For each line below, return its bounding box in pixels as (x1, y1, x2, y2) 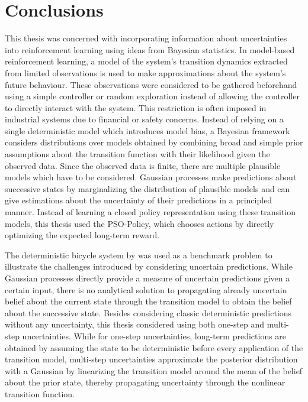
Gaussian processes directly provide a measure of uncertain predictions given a (5, 272, 290, 284)
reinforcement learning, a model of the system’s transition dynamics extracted (5, 55, 288, 67)
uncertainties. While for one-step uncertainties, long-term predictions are (22, 329, 287, 342)
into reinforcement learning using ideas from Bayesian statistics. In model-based (5, 43, 295, 56)
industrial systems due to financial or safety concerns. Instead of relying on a (5, 113, 284, 125)
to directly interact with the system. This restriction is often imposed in (5, 101, 267, 114)
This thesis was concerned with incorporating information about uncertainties (5, 32, 287, 44)
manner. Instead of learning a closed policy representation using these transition (5, 206, 296, 218)
